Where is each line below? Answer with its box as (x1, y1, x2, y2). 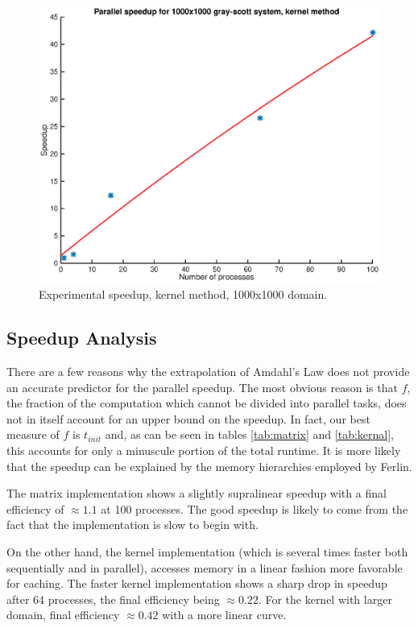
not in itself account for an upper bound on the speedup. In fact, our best (6, 410, 370, 427)
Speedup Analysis (6, 325, 157, 350)
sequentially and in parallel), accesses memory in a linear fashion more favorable (6, 559, 403, 576)
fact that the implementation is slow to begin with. (6, 516, 259, 533)
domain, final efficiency (6, 606, 120, 623)
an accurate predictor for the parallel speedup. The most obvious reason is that (6, 378, 398, 395)
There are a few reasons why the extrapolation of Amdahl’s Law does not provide (6, 363, 410, 380)
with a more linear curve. (162, 606, 287, 623)
